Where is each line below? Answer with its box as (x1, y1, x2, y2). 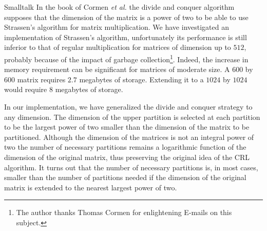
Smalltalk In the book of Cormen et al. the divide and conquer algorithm (4, 2, 235, 12)
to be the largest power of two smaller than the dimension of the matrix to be (4, 121, 250, 132)
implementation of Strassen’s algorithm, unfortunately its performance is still (4, 31, 247, 42)
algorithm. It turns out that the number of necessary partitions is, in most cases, (4, 162, 258, 172)
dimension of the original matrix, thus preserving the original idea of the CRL (4, 151, 250, 162)
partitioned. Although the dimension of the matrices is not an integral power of (4, 131, 254, 142)
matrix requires (17, 74, 66, 84)
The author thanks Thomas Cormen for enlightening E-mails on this (16, 207, 232, 218)
